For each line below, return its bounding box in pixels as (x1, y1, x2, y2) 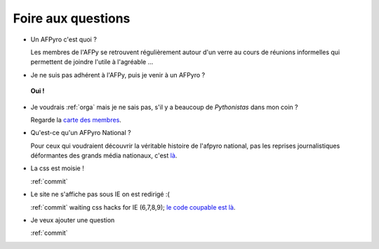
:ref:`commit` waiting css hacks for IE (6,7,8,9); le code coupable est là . (30, 203, 236, 211)
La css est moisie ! (30, 164, 84, 172)
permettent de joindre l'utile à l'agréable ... (30, 58, 154, 66)
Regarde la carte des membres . (30, 115, 122, 124)
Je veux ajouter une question (30, 216, 115, 224)
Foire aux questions (13, 11, 131, 26)
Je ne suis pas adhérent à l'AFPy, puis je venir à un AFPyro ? (30, 70, 206, 79)
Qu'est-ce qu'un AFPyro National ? (30, 129, 131, 137)
